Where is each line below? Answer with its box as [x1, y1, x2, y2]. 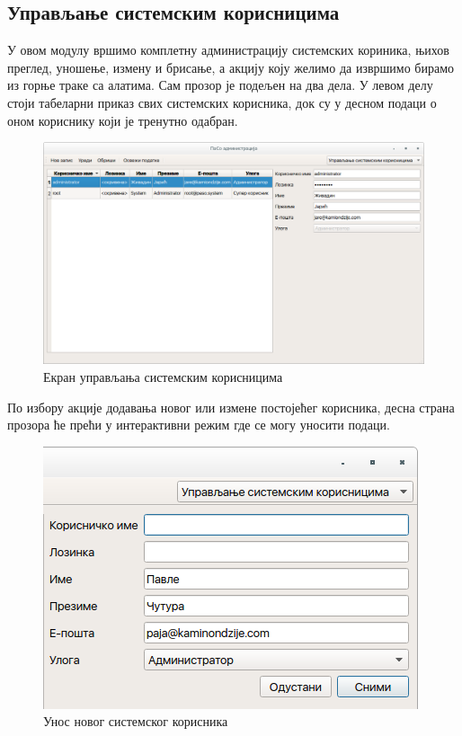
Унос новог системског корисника [43, 712, 228, 731]
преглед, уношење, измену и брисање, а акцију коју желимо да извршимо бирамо [7, 58, 455, 76]
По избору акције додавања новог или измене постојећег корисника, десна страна [7, 397, 455, 416]
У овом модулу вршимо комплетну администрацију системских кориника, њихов [7, 40, 449, 59]
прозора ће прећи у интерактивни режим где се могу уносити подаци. [7, 415, 390, 434]
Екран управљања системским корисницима [43, 367, 283, 386]
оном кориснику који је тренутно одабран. [7, 111, 238, 129]
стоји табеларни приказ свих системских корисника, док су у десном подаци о [7, 93, 437, 111]
